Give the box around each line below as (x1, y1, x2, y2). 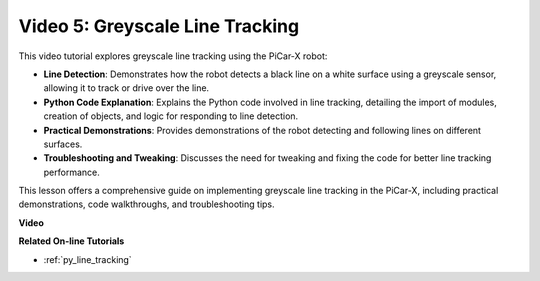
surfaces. (43, 138, 83, 150)
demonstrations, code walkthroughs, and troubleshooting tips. (18, 198, 275, 210)
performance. (43, 166, 100, 178)
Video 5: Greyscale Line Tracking (18, 15, 300, 37)
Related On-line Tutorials (18, 235, 125, 247)
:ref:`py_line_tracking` (43, 253, 132, 265)
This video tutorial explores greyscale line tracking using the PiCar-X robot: (18, 50, 328, 62)
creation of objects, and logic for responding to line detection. (43, 110, 299, 122)
